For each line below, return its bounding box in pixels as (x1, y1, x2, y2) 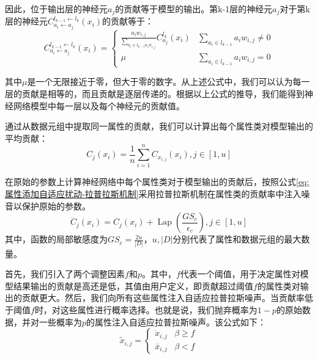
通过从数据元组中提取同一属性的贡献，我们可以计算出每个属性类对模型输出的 (5, 120, 313, 132)
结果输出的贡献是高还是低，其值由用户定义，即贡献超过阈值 (13, 279, 253, 292)
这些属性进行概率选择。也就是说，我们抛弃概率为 (60, 303, 257, 316)
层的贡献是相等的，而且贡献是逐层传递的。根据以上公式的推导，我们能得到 (5, 87, 305, 100)
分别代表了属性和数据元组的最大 (172, 233, 301, 245)
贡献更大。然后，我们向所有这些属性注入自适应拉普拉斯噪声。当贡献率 (21, 291, 305, 304)
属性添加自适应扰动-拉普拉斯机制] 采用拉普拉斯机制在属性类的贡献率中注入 (5, 187, 301, 200)
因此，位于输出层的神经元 (5, 2, 108, 15)
